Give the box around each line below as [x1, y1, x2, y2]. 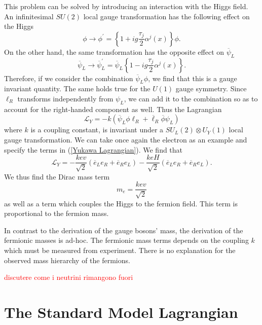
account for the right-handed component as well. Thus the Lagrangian [4, 103, 222, 114]
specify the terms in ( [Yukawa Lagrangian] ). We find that [4, 144, 183, 155]
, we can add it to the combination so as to [124, 93, 258, 103]
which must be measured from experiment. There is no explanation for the [4, 245, 236, 256]
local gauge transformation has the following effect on [83, 11, 250, 21]
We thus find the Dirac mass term [4, 171, 110, 182]
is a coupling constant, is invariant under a [30, 124, 164, 135]
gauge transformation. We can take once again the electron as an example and [4, 134, 247, 145]
